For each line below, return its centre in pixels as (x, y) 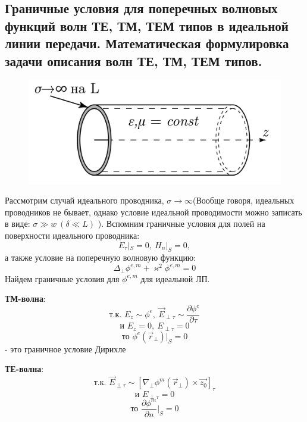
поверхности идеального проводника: (72, 235)
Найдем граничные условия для (62, 278)
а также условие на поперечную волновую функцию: (101, 257)
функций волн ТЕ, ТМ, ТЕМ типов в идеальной (147, 25)
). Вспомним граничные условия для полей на (181, 223)
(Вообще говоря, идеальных (244, 200)
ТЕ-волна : (24, 369)
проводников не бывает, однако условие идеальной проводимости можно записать (153, 212)
